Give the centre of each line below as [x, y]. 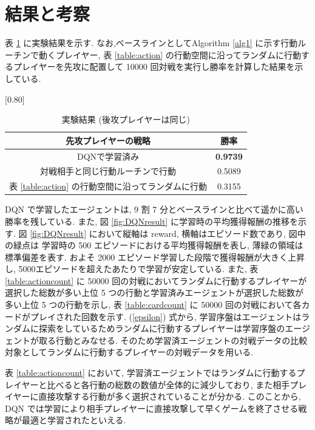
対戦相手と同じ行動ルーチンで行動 [108, 171]
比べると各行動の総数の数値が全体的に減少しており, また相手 [168, 384]
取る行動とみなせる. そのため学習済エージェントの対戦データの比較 [173, 340]
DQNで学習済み [108, 156]
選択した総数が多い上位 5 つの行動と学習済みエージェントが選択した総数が [154, 292]
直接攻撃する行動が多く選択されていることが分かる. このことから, [170, 396]
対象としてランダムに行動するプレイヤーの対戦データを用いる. [129, 352]
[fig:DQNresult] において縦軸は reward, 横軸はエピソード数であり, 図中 [168, 233]
